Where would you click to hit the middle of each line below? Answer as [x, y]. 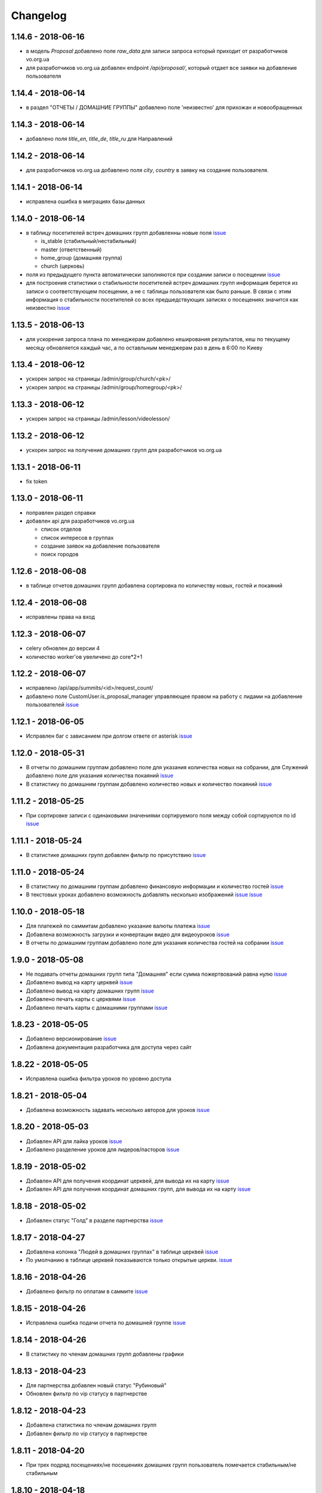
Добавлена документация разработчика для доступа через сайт [109, 1047]
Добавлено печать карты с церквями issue [81, 999]
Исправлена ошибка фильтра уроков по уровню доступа [99, 1079]
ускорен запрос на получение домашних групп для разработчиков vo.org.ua [124, 450]
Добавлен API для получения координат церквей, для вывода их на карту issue [128, 1181]
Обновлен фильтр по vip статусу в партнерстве [86, 1394]
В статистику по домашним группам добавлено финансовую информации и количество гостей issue [155, 886]
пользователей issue [52, 705]
